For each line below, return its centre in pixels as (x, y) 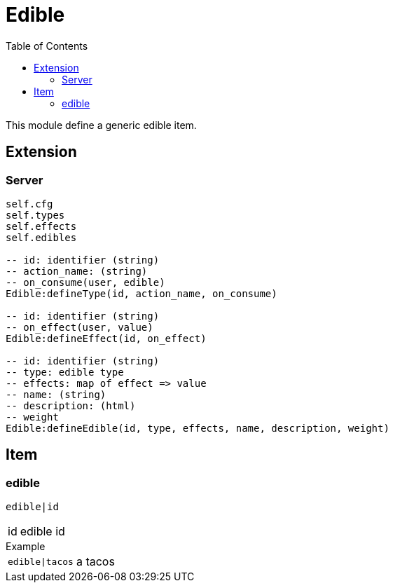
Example (26, 547)
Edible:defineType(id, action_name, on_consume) (142, 293)
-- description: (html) (71, 405)
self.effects (41, 226)
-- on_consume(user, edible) (85, 282)
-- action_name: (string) (77, 271)
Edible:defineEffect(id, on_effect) (106, 338)
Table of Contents (47, 46)
